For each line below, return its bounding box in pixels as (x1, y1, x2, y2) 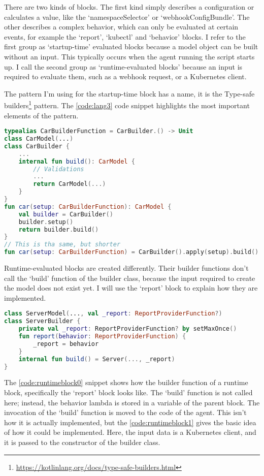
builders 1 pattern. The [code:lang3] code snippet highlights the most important (4, 99, 250, 110)
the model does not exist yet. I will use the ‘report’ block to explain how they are (4, 282, 258, 293)
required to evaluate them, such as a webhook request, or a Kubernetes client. (4, 71, 247, 82)
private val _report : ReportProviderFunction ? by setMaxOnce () (18, 325, 237, 333)
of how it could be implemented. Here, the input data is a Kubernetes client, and (4, 427, 256, 437)
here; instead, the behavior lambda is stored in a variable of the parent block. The (4, 397, 260, 407)
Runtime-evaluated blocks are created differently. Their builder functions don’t (4, 263, 249, 273)
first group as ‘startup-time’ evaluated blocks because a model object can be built (4, 41, 258, 52)
